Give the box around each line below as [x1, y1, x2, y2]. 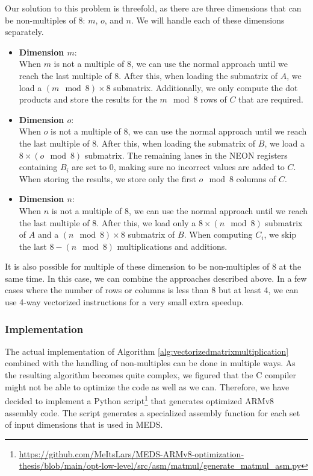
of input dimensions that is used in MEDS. [5, 418, 163, 431]
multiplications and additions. [117, 240, 228, 252]
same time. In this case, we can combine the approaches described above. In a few [5, 271, 307, 284]
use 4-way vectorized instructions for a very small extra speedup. [5, 296, 244, 308]
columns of [236, 172, 276, 185]
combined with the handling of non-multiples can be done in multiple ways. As [5, 357, 296, 369]
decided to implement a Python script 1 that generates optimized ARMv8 [5, 393, 274, 407]
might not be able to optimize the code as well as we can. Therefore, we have [5, 380, 290, 393]
